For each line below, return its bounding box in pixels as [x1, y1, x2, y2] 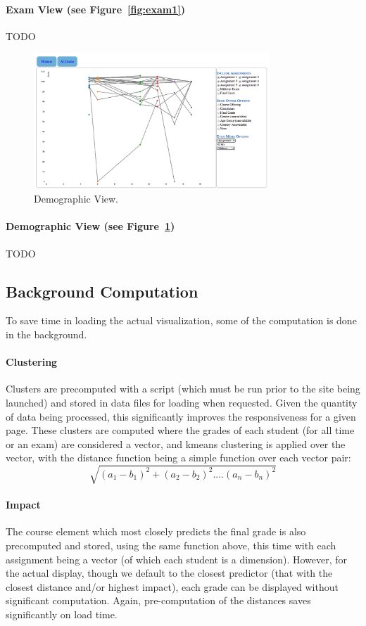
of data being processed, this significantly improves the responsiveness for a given [6, 409, 356, 423]
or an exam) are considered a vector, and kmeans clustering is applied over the [6, 436, 346, 451]
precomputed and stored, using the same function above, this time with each [6, 537, 336, 552]
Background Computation [6, 280, 198, 302]
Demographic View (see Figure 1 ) [6, 219, 175, 234]
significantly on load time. [6, 606, 118, 621]
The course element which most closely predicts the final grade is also [6, 524, 306, 539]
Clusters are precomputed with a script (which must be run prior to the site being [6, 381, 360, 396]
